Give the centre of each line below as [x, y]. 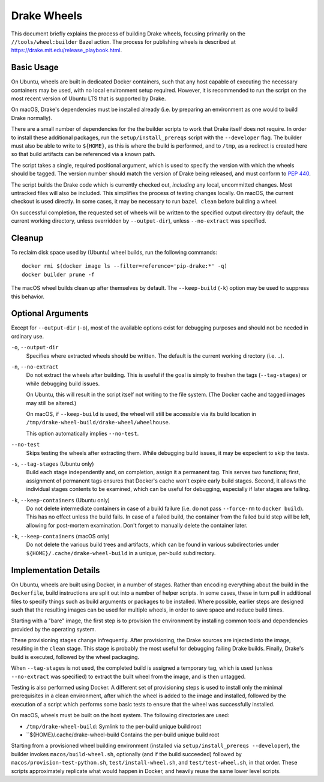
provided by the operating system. [53, 629]
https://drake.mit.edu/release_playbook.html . [67, 50]
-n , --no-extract [35, 367]
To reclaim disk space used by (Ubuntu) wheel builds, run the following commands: [114, 252]
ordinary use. [28, 336]
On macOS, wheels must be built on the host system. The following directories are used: [120, 715]
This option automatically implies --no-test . [82, 433]
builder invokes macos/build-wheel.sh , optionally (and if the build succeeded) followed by [127, 754]
